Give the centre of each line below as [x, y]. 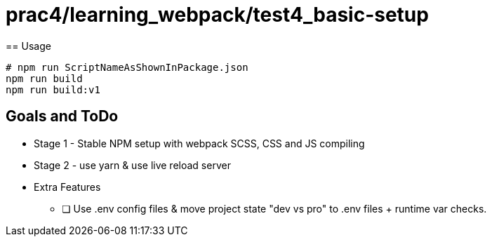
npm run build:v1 [53, 89]
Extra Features [67, 187]
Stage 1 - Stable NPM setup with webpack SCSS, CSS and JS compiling [199, 143]
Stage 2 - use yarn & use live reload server [132, 165]
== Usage [28, 46]
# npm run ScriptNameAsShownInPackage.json [127, 67]
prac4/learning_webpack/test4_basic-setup [217, 15]
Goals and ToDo [62, 116]
